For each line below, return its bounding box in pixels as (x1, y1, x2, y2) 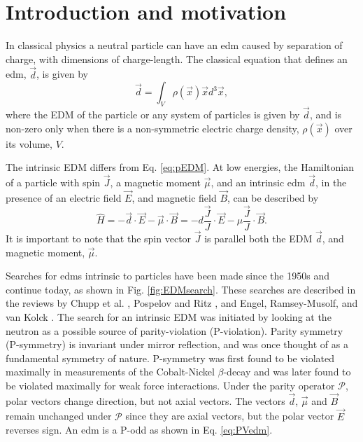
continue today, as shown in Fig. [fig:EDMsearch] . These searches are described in (6, 282, 356, 296)
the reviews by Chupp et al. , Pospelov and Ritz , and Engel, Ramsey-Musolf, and (6, 296, 358, 310)
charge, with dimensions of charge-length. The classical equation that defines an (6, 51, 348, 66)
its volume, (6, 136, 52, 151)
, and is (309, 107, 342, 122)
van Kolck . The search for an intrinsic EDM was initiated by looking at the (6, 310, 332, 324)
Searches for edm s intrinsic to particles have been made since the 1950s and (6, 268, 329, 283)
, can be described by (227, 190, 319, 205)
